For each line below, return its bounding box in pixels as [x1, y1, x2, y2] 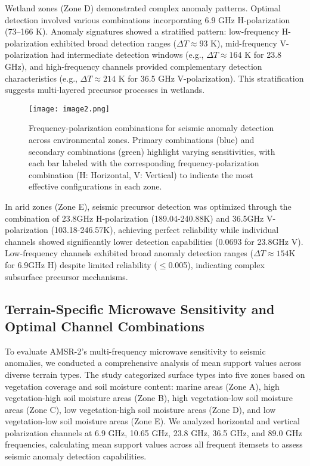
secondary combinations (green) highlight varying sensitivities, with [29, 145, 275, 157]
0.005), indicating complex [168, 258, 265, 271]
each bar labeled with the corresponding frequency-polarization [29, 157, 259, 169]
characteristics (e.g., [5, 72, 77, 84]
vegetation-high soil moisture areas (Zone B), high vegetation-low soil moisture [5, 392, 293, 404]
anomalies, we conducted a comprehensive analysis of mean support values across [5, 356, 302, 369]
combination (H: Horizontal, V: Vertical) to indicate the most [29, 168, 253, 181]
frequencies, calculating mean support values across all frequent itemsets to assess [5, 438, 303, 451]
